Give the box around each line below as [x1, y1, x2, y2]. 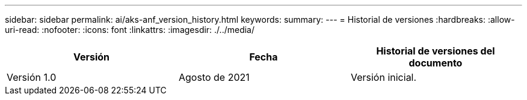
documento [408, 57, 463, 69]
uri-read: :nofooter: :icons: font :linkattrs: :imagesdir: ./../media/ [5, 25, 255, 35]
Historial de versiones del [376, 45, 495, 57]
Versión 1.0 [7, 71, 57, 83]
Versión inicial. [350, 71, 417, 83]
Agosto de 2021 [178, 71, 250, 83]
